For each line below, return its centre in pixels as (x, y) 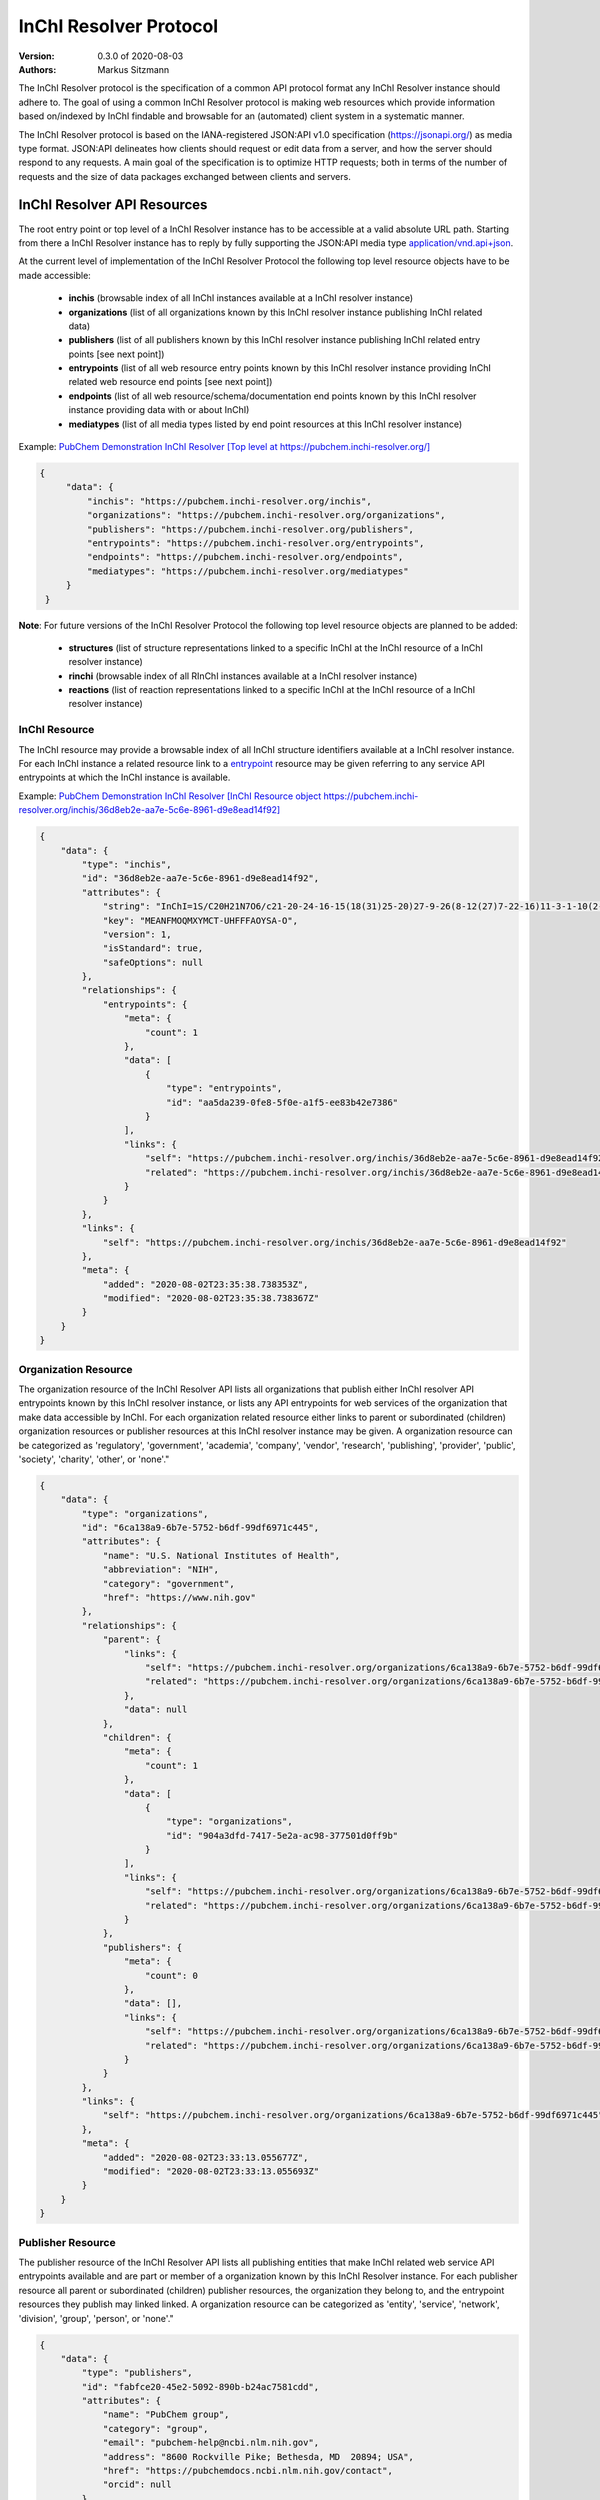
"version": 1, (137, 934)
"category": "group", (155, 2428)
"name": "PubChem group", (166, 2414)
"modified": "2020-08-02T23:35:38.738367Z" (211, 1298)
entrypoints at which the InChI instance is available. (124, 777)
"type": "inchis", (126, 864)
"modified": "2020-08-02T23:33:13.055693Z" (211, 2171)
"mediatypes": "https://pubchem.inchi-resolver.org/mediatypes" (247, 571)
